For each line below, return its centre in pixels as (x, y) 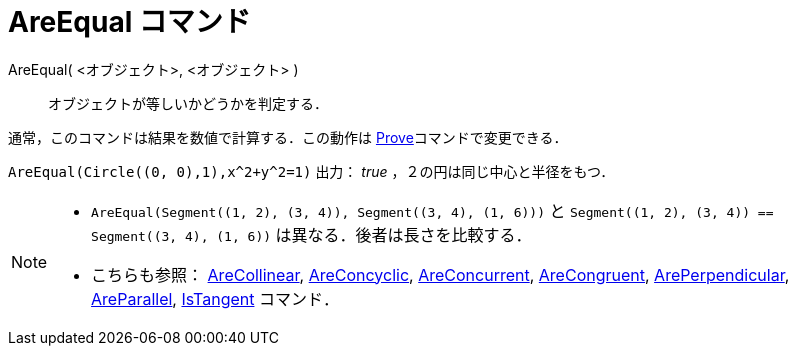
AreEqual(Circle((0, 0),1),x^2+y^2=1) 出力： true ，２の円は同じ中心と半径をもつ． (311, 171)
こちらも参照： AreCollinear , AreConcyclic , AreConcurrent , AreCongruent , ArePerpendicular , (440, 274)
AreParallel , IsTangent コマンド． (215, 298)
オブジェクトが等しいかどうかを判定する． (188, 103)
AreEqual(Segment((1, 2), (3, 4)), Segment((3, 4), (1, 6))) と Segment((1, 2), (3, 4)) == (432, 210)
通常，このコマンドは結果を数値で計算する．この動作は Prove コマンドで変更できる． (288, 137)
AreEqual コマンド (129, 22)
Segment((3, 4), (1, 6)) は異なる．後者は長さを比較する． (311, 234)
